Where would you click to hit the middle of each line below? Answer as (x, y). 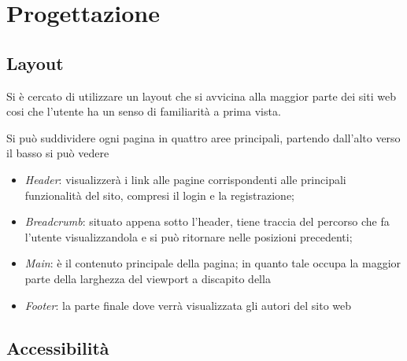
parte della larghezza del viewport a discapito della (148, 278)
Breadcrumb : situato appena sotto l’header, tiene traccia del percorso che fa (207, 221)
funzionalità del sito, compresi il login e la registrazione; (159, 195)
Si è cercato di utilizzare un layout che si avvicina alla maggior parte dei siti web (201, 96)
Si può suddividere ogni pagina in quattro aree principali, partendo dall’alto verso (203, 137)
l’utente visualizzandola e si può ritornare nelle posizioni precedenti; (189, 236)
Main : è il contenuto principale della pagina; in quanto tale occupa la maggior (213, 263)
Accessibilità (58, 347)
